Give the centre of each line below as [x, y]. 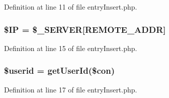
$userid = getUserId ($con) [59, 70]
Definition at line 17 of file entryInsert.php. [71, 89]
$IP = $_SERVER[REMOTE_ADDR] [85, 29]
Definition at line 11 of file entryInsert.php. [71, 7]
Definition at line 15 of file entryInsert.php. [71, 48]
